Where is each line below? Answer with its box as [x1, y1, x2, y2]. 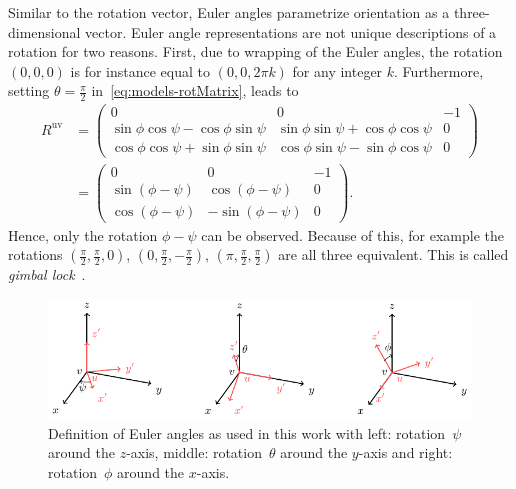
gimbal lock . [8, 264, 86, 285]
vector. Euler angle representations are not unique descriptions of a [85, 21, 497, 42]
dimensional [8, 21, 81, 42]
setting [8, 80, 50, 101]
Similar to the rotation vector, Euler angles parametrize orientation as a [8, 2, 450, 22]
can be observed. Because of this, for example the [201, 224, 504, 245]
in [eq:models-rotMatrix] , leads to [91, 80, 299, 101]
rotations [8, 244, 63, 265]
